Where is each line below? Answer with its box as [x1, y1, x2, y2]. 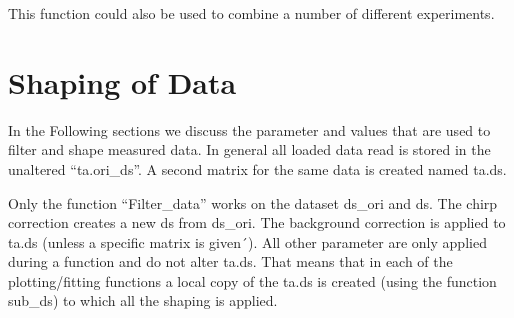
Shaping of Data [8, 61, 237, 102]
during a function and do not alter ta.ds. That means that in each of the [8, 251, 453, 272]
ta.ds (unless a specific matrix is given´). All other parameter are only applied [8, 231, 487, 252]
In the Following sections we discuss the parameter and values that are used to [8, 119, 491, 140]
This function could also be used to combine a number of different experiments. [8, 3, 495, 23]
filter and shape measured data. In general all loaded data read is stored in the [8, 139, 491, 160]
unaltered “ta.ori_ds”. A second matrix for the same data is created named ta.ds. [8, 158, 507, 179]
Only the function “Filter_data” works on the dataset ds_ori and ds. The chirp [8, 192, 498, 213]
